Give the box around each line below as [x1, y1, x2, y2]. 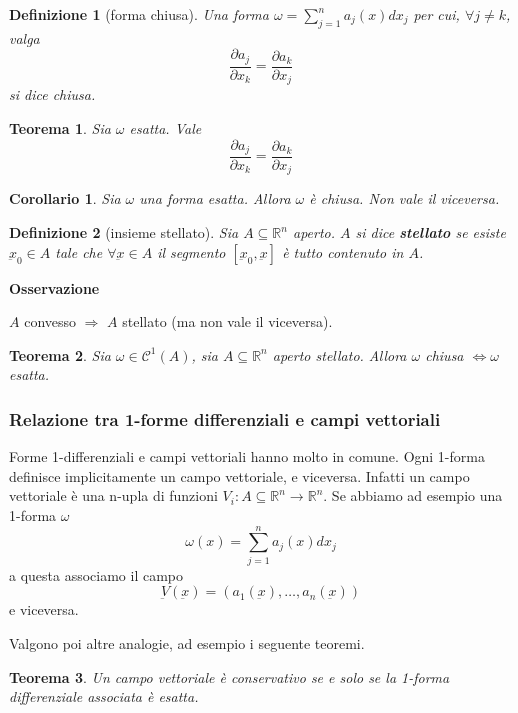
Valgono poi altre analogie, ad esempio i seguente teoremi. [9, 632, 365, 653]
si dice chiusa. [9, 84, 96, 105]
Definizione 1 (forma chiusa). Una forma [9, 4, 269, 24]
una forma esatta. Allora [139, 188, 291, 209]
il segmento [157, 241, 226, 262]
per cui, [413, 4, 460, 24]
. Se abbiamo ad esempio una [323, 485, 503, 506]
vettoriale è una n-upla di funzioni [9, 485, 218, 506]
